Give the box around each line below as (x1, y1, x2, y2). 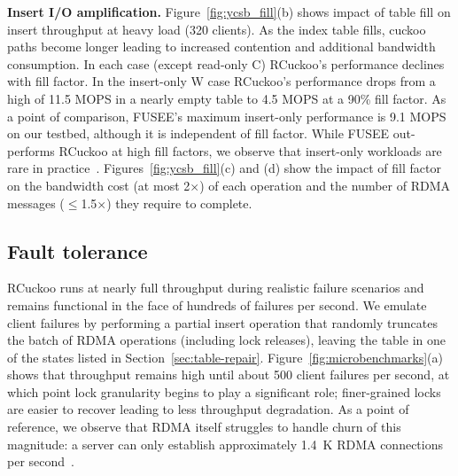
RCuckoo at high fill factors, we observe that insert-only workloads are (58, 141, 442, 160)
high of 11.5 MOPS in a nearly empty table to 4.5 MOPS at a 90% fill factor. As (7, 89, 446, 107)
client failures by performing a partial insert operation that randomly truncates (7, 313, 438, 332)
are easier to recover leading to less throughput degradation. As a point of (7, 400, 409, 418)
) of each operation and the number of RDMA (199, 176, 450, 194)
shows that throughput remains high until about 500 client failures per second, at (7, 365, 450, 384)
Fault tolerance (7, 237, 148, 264)
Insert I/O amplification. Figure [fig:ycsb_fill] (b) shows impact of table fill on (7, 3, 451, 20)
